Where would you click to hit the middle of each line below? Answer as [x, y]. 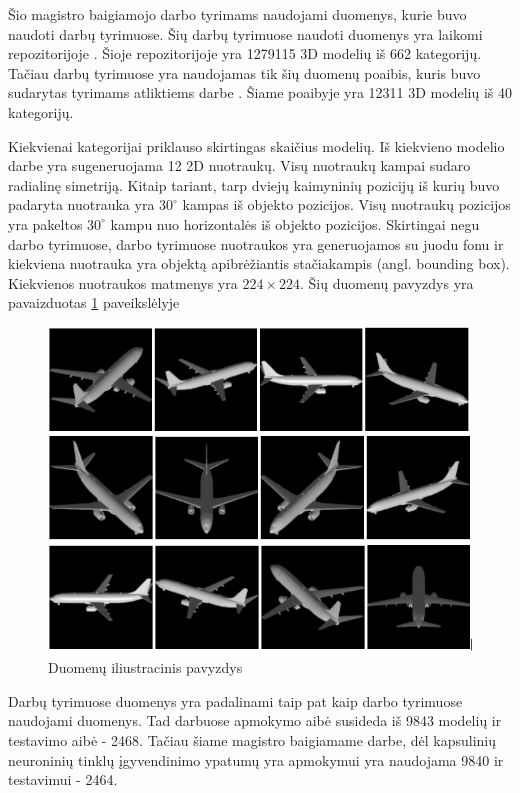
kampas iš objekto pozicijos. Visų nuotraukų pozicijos [346, 204]
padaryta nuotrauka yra [81, 204]
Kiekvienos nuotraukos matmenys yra [123, 282]
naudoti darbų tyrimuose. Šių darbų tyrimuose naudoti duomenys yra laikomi [245, 33]
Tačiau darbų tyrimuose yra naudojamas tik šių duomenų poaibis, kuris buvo [244, 72]
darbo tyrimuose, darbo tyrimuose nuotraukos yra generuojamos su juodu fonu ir [256, 243]
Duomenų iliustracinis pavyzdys [145, 667]
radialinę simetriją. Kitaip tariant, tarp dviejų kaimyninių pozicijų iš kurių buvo [254, 184]
